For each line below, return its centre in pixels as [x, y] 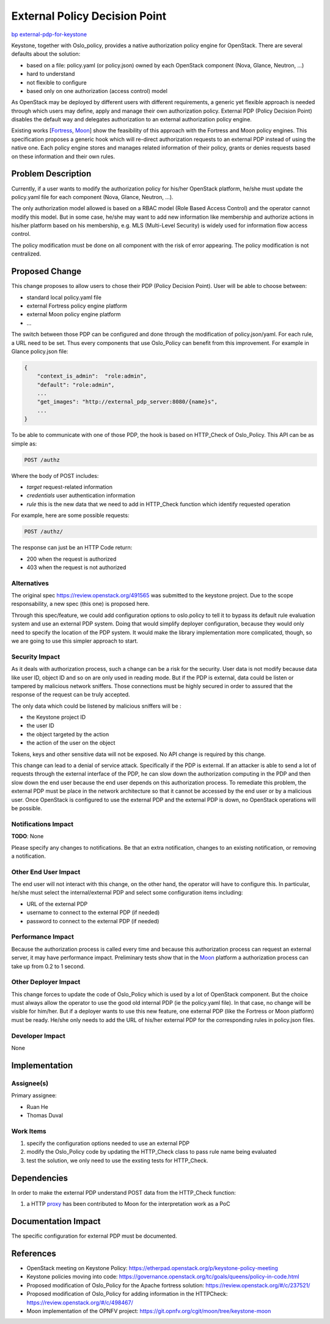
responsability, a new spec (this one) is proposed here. [80, 604]
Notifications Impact [42, 824]
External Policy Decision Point [89, 16]
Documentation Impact [56, 1221]
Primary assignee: [34, 1095]
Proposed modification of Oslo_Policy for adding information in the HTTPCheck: [127, 1294]
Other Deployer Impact [46, 982]
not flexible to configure [57, 82]
